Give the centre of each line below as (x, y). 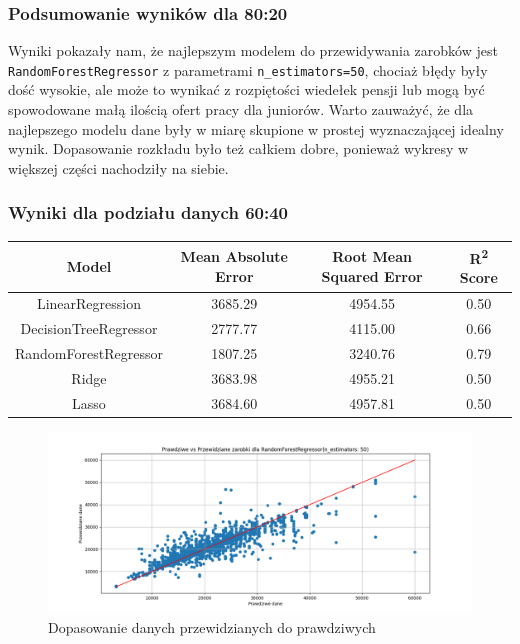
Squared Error (372, 275)
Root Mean (372, 255)
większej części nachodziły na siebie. (118, 167)
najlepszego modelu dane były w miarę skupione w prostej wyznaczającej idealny (256, 128)
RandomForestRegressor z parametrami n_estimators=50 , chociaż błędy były (248, 69)
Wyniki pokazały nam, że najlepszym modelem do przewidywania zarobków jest (253, 50)
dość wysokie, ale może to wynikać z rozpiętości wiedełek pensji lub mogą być (246, 89)
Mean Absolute (234, 255)
